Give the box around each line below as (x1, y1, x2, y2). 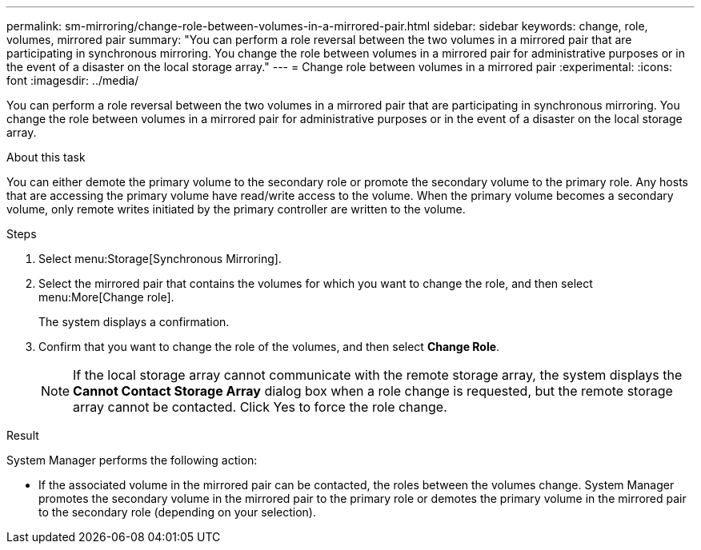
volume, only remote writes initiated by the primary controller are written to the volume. (6, 202, 466, 216)
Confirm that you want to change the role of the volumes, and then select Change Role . (38, 340, 500, 353)
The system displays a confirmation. (38, 315, 230, 329)
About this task (6, 150, 86, 164)
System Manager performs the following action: (6, 453, 258, 467)
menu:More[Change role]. (38, 290, 174, 304)
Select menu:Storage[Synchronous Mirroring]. (38, 252, 282, 265)
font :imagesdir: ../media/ (6, 74, 139, 87)
